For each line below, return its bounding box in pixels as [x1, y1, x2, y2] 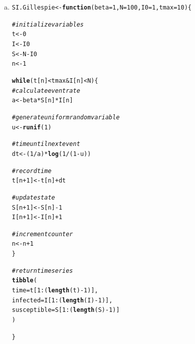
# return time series [12, 267, 73, 274]
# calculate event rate [12, 87, 80, 94]
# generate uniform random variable [12, 113, 120, 121]
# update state [12, 194, 55, 201]
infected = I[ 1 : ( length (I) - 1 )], [12, 296, 113, 304]
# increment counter [12, 230, 73, 238]
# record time [12, 167, 52, 175]
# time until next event [12, 140, 80, 148]
